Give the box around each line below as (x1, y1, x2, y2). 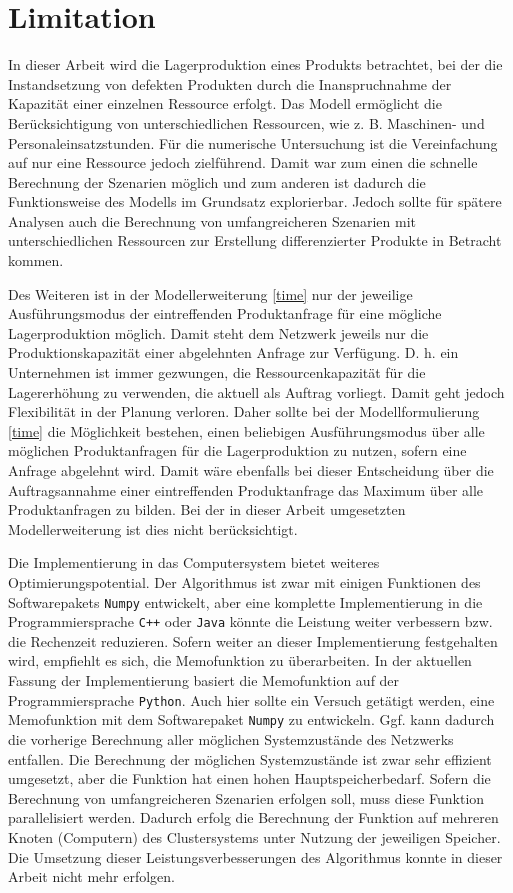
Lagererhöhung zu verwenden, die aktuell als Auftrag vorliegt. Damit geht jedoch (8, 381, 505, 402)
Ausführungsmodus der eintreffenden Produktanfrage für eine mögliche (8, 303, 442, 324)
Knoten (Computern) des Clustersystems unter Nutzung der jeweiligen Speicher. (8, 826, 501, 847)
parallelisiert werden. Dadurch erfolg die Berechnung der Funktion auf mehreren (8, 807, 499, 828)
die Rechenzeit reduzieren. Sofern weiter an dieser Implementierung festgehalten (8, 630, 498, 651)
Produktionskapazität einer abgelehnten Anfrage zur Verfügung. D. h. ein (8, 342, 459, 363)
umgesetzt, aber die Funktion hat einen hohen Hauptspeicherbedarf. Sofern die (8, 768, 491, 789)
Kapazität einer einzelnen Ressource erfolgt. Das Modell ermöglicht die (8, 93, 442, 114)
